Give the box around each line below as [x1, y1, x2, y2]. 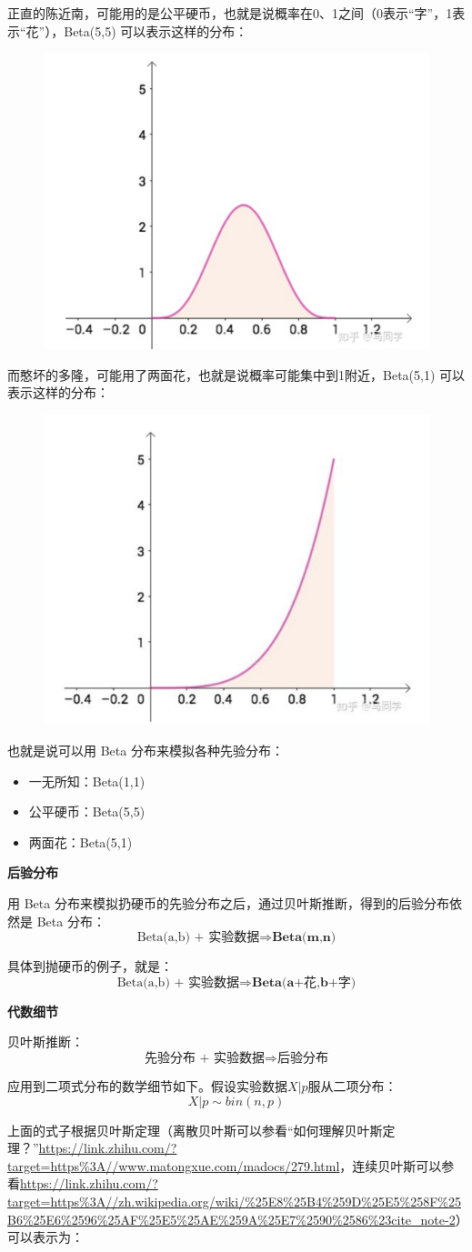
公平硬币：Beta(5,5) [28, 802, 146, 821]
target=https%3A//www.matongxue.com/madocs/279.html [7, 1156, 340, 1175]
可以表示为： [7, 1227, 84, 1247]
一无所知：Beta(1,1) [28, 771, 146, 790]
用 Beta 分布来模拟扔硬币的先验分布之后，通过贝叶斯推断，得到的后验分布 [7, 893, 449, 912]
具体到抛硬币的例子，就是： [7, 957, 173, 976]
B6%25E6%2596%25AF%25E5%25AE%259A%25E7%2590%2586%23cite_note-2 [7, 1209, 456, 1228]
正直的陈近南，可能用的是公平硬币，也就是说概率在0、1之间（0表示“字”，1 [7, 4, 453, 22]
